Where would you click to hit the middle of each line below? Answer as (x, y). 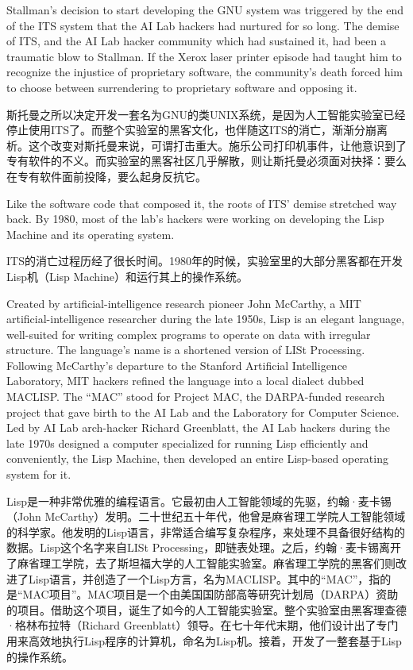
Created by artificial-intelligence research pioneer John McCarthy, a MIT (184, 303)
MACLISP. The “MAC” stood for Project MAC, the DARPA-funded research (196, 397)
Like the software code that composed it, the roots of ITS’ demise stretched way (202, 203)
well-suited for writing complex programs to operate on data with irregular (189, 334)
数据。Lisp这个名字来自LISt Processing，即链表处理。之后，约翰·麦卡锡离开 (204, 547)
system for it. (39, 474)
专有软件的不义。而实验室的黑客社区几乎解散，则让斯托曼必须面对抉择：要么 (206, 161)
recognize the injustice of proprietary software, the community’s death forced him (205, 72)
